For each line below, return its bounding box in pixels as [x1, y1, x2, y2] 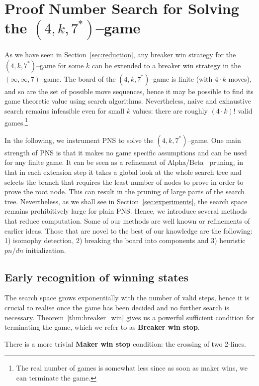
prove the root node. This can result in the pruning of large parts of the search [4, 186, 245, 197]
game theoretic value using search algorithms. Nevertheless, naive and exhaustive [4, 96, 252, 106]
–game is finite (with [150, 73, 213, 84]
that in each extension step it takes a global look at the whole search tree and [4, 166, 242, 177]
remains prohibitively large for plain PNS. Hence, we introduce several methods [4, 206, 247, 216]
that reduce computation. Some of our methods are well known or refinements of [4, 215, 250, 226]
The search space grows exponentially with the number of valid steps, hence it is [4, 292, 250, 303]
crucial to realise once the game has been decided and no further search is [4, 302, 229, 313]
